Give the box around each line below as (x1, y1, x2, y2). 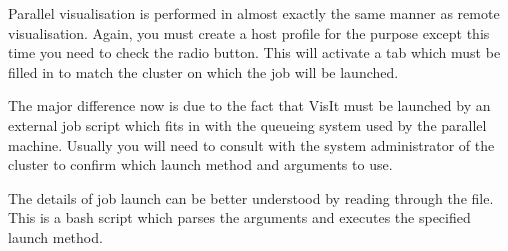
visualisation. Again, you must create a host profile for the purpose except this (8, 22, 490, 43)
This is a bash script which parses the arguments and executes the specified (8, 207, 471, 228)
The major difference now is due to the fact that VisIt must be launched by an (8, 95, 491, 116)
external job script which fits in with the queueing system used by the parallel (8, 114, 487, 135)
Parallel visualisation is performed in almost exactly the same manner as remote (8, 3, 500, 23)
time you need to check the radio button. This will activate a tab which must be (8, 42, 501, 63)
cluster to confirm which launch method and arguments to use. (8, 154, 393, 175)
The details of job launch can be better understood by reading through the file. (8, 187, 494, 208)
